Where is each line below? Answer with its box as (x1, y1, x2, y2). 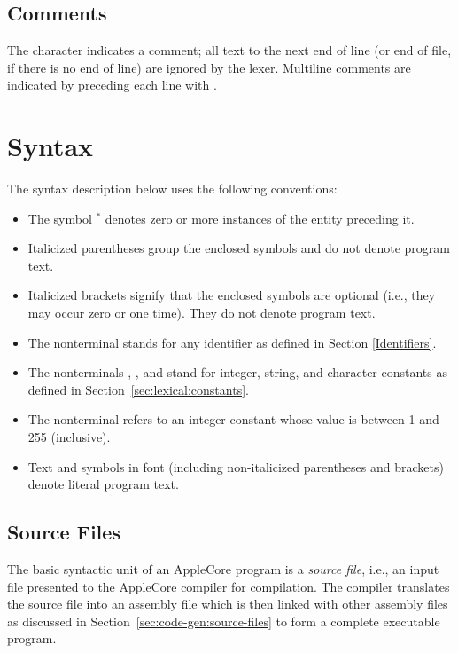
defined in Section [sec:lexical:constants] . (27, 380, 249, 398)
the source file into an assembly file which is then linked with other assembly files (7, 594, 448, 613)
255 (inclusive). (27, 428, 111, 446)
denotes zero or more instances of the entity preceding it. (105, 208, 415, 227)
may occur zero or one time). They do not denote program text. (27, 303, 376, 322)
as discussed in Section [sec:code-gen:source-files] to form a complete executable (7, 611, 440, 630)
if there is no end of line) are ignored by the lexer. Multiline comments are (7, 58, 411, 76)
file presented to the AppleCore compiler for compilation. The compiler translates (7, 577, 450, 595)
